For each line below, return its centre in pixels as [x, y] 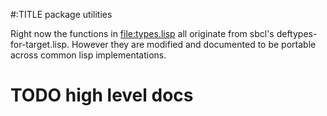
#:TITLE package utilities [61, 14]
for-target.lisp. [40, 44]
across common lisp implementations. [88, 55]
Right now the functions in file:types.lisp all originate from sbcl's [142, 33]
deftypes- [297, 33]
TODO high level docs [102, 95]
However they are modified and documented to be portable [194, 44]
